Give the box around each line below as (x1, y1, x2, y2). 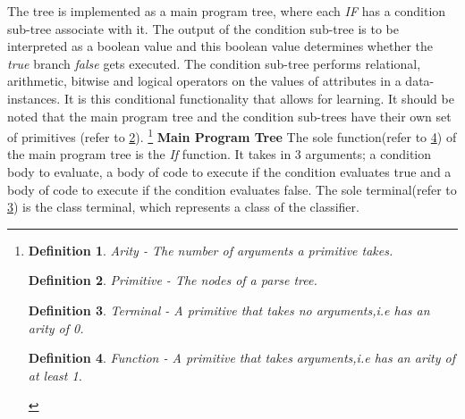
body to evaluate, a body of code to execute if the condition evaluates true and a (7, 163, 452, 180)
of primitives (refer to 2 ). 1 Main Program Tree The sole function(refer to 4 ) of (7, 125, 457, 146)
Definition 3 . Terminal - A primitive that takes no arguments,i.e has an (28, 300, 430, 319)
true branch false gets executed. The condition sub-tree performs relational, (7, 54, 421, 72)
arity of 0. (28, 318, 84, 337)
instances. (7, 88, 61, 107)
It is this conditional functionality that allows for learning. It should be (63, 88, 454, 107)
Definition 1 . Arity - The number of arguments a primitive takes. (28, 240, 393, 259)
